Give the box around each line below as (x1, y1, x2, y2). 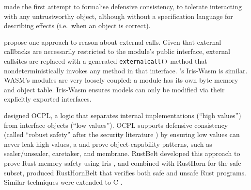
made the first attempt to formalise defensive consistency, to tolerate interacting (4, 1, 242, 11)
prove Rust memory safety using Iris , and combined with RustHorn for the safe (4, 157, 241, 168)
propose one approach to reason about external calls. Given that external (4, 36, 221, 47)
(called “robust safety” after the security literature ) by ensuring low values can (4, 129, 240, 139)
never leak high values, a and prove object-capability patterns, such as (4, 138, 212, 149)
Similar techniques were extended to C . (4, 177, 123, 187)
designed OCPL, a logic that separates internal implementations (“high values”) (4, 110, 241, 120)
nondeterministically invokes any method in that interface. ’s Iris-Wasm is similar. (4, 65, 248, 75)
